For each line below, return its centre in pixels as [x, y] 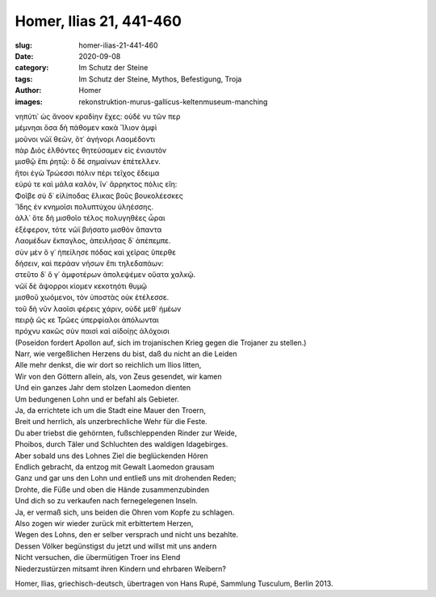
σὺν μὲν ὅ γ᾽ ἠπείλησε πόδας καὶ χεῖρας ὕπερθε [96, 252]
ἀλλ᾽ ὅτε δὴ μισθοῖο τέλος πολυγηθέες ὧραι [90, 218]
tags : [24, 79]
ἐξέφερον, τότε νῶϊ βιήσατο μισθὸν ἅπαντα [88, 229]
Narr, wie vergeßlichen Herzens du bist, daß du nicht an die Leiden [126, 354]
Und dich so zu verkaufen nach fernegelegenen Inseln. [106, 501]
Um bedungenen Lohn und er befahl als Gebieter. [97, 399]
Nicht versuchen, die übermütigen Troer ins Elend [98, 557]
